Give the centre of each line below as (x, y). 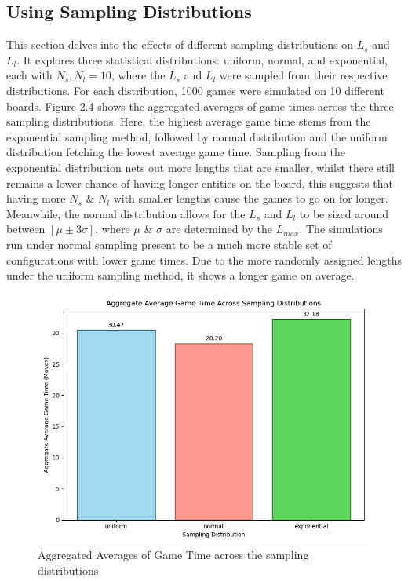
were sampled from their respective (303, 75)
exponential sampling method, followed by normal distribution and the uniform (197, 136)
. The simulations (341, 229)
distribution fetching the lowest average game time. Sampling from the (176, 152)
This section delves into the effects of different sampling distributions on (180, 44)
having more (36, 198)
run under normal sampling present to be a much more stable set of (169, 244)
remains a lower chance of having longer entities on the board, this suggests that (200, 183)
